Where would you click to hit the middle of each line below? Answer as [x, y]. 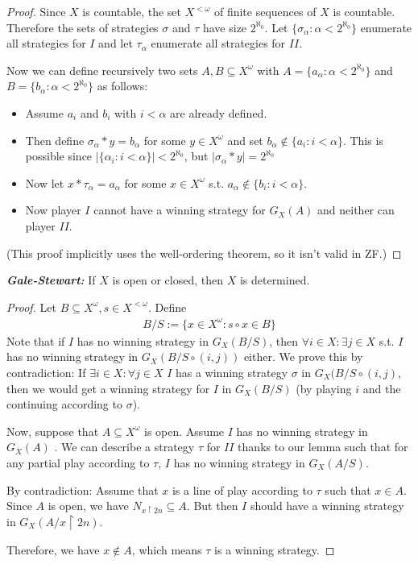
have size [225, 27]
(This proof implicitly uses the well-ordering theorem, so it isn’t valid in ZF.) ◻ [204, 253]
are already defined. [219, 112]
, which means [167, 550]
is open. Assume [184, 431]
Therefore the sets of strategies [83, 27]
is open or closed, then [168, 280]
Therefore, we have [53, 550]
